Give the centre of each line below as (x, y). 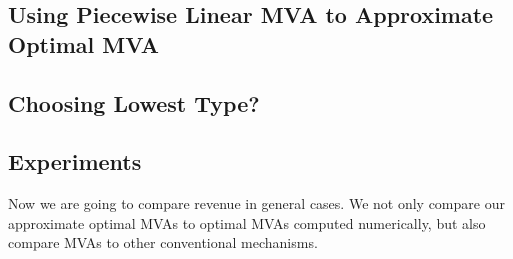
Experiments (75, 161)
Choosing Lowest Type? (134, 102)
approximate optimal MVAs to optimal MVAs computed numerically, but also (247, 222)
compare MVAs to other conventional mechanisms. (163, 242)
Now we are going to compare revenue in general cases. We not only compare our (256, 203)
